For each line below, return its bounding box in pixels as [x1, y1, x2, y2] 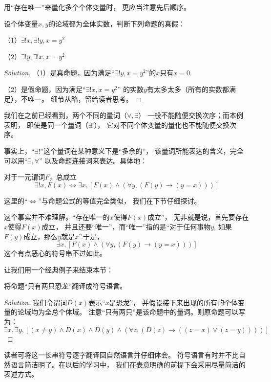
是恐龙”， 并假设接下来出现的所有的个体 [109, 297, 238, 307]
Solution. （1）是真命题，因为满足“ [4, 67, 115, 78]
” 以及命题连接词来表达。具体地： [39, 155, 147, 165]
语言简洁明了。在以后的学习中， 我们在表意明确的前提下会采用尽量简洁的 [10, 359, 246, 369]
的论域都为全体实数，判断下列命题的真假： [48, 18, 186, 28]
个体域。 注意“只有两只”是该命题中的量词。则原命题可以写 [58, 307, 245, 317]
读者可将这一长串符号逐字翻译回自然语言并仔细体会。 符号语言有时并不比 [4, 350, 239, 360]
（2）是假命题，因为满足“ [4, 84, 86, 94]
